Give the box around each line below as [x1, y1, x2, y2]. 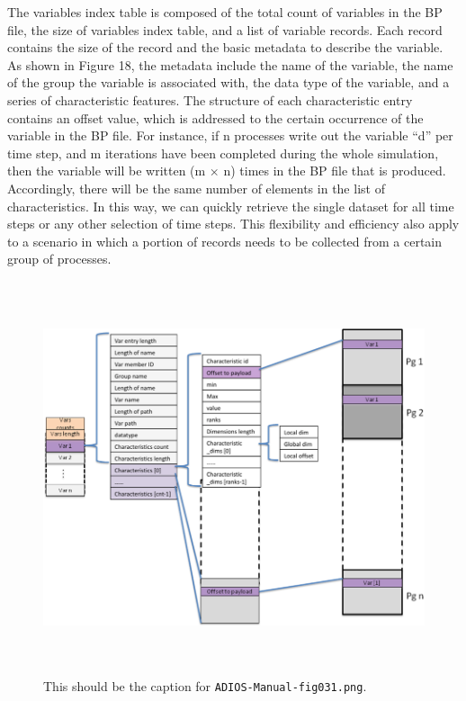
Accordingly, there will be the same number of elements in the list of [7, 178, 385, 197]
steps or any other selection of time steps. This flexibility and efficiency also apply [7, 214, 460, 233]
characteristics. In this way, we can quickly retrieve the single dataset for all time [7, 196, 454, 215]
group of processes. [7, 249, 112, 268]
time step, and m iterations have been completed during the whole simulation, [7, 143, 439, 162]
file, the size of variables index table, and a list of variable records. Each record [7, 20, 443, 39]
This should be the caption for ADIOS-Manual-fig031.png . [43, 676, 367, 695]
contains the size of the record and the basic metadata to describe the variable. [7, 38, 444, 57]
